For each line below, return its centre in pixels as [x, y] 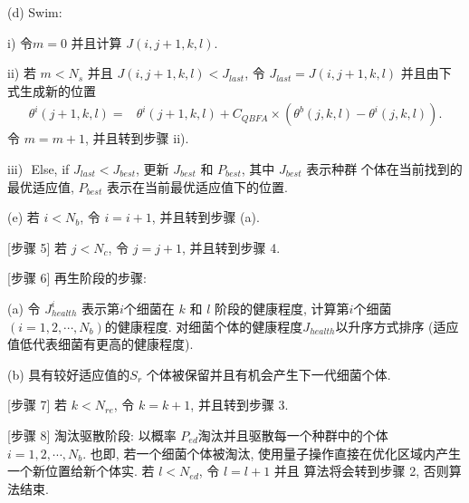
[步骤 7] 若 [38, 405]
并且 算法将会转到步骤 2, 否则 [361, 471]
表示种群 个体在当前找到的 [384, 169]
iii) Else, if [38, 169]
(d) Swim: [35, 12]
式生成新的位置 [52, 90]
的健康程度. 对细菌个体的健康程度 [204, 326]
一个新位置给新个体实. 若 [81, 471]
